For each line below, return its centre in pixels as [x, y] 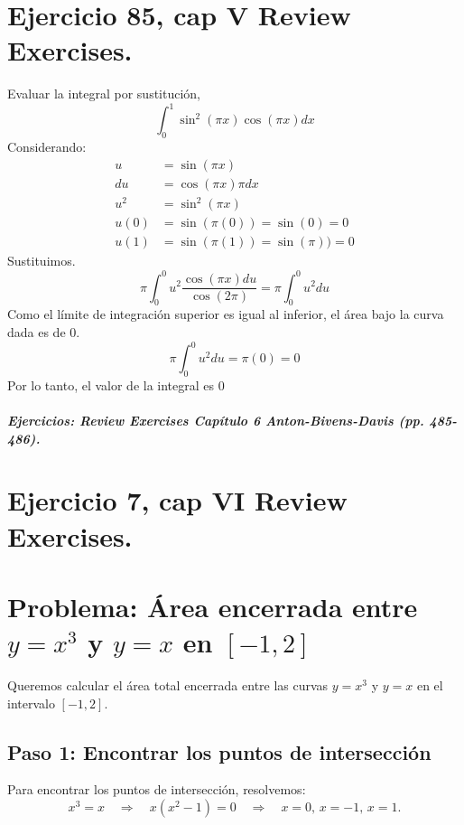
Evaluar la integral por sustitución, [104, 94]
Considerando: [47, 147]
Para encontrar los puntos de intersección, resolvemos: [157, 789]
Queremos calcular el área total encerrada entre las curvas [168, 685]
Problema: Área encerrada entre [213, 606]
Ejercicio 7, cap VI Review [177, 500]
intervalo [31, 703]
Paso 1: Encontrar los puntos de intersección [219, 751]
